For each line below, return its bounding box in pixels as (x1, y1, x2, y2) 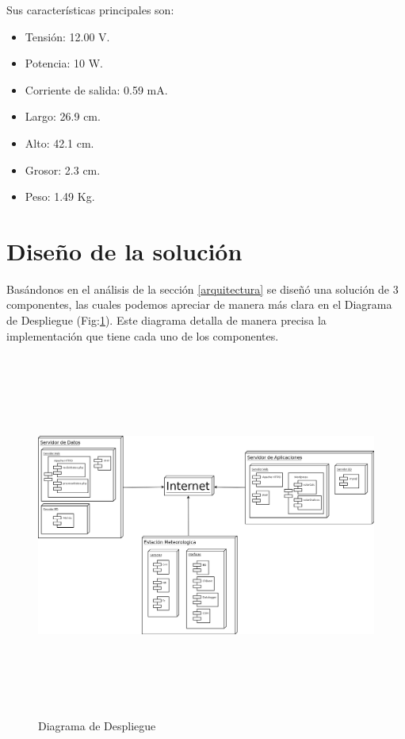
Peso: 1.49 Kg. (25, 188, 95, 205)
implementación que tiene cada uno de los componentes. (6, 327, 279, 344)
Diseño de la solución (6, 234, 243, 267)
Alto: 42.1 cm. (25, 134, 94, 151)
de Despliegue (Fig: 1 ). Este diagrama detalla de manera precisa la (6, 312, 327, 329)
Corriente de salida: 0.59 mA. (25, 81, 168, 98)
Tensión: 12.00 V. (25, 28, 110, 44)
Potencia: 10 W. (25, 55, 103, 71)
